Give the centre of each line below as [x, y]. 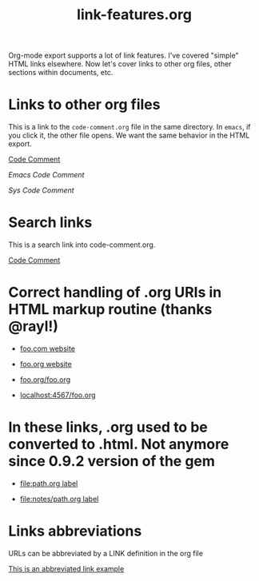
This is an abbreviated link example [66, 568]
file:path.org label [49, 483]
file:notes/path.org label [59, 499]
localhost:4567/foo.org [58, 395]
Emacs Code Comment [46, 175]
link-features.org [134, 15]
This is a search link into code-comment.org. [82, 245]
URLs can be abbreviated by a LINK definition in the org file [106, 553]
